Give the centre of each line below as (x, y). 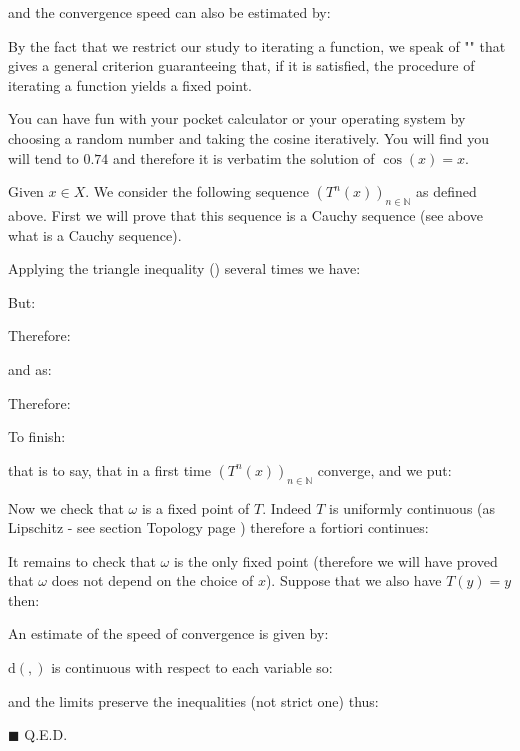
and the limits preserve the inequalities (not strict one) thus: (193, 700)
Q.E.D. (46, 734)
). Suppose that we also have (353, 580)
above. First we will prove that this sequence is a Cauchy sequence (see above (246, 214)
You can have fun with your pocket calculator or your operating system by (237, 118)
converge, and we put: (384, 469)
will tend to (43, 157)
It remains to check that (82, 560)
